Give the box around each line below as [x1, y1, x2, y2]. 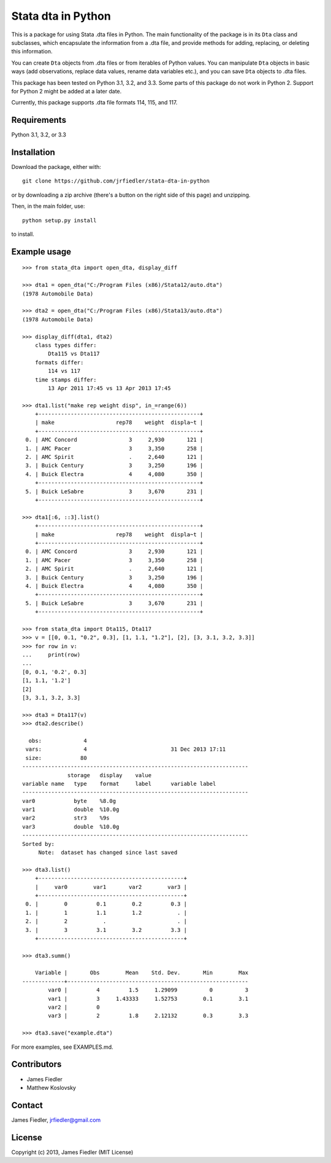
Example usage [11, 246, 72, 257]
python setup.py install [22, 217, 97, 224]
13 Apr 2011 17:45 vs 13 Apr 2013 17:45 [48, 385, 171, 391]
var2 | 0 [48, 1004, 101, 1011]
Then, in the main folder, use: [11, 203, 85, 210]
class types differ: [34, 342, 97, 348]
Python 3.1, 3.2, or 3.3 [11, 131, 67, 138]
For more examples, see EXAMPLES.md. [11, 1043, 113, 1051]
